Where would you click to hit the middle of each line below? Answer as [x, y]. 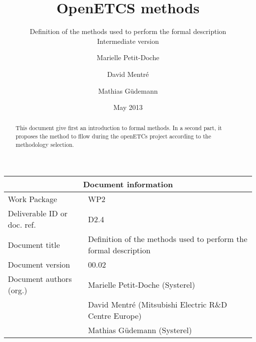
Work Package [32, 199]
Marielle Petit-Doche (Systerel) [142, 284]
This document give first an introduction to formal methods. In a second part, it [119, 128]
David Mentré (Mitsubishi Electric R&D [158, 305]
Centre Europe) [115, 316]
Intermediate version [128, 41]
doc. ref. [22, 225]
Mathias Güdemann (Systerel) [140, 330]
